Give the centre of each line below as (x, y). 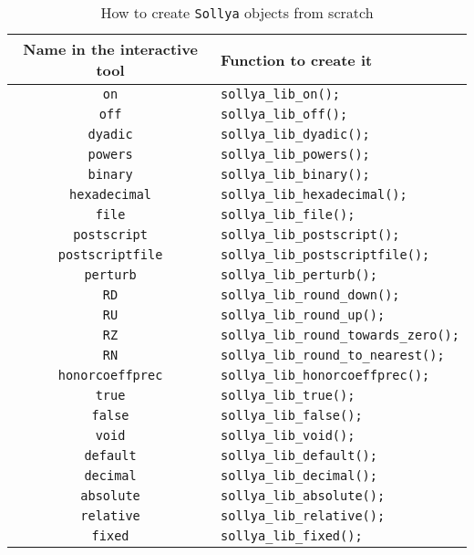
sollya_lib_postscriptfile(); (325, 255)
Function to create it (297, 59)
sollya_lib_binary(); (295, 174)
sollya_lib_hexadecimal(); (314, 194)
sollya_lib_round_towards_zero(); (340, 335)
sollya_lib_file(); (288, 215)
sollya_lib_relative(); (303, 516)
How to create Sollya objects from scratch (237, 12)
